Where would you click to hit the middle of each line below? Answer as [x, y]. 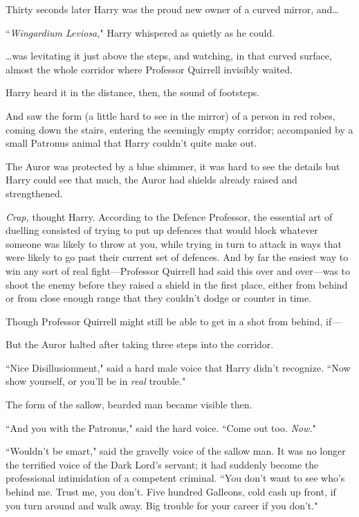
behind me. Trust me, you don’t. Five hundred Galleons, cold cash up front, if [171, 492]
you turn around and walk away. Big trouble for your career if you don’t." [162, 505]
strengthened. [34, 193]
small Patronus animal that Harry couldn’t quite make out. [131, 143]
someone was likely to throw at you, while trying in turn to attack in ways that [174, 243]
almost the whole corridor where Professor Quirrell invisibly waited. [149, 69]
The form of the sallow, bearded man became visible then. [129, 405]
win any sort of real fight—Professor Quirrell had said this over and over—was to [178, 270]
